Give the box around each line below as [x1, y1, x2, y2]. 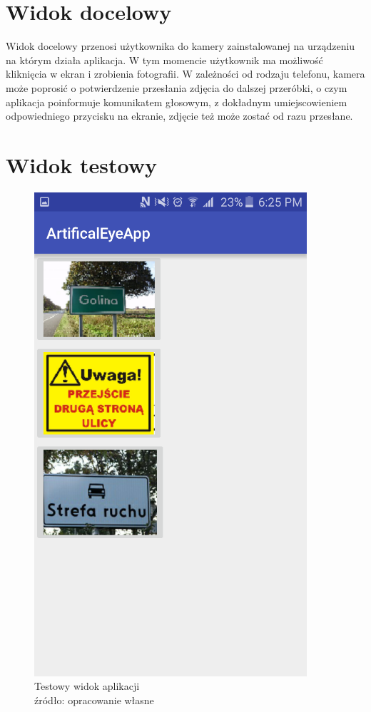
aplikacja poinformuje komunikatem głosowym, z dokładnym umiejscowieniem [6, 94, 347, 109]
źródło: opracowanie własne [34, 693, 154, 707]
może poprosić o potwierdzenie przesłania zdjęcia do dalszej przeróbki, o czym [6, 80, 347, 95]
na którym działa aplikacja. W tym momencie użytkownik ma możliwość [6, 52, 323, 67]
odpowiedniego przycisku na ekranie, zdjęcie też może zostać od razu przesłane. [6, 108, 353, 123]
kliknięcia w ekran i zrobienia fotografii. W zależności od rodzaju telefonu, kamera [6, 66, 365, 81]
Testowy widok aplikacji [34, 679, 140, 693]
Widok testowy [6, 150, 157, 179]
